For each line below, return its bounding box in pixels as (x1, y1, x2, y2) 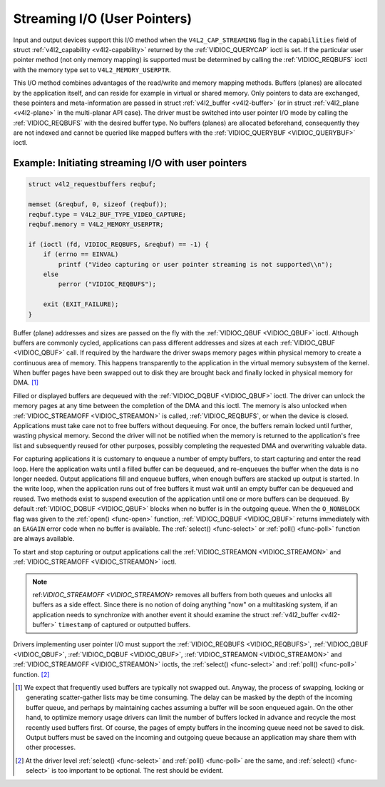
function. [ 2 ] (13, 670, 50, 679)
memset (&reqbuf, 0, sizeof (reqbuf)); (28, 200, 168, 208)
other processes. (26, 743, 76, 752)
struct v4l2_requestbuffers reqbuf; (28, 181, 157, 188)
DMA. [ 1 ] (13, 378, 39, 387)
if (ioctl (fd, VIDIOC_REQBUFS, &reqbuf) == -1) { (28, 240, 210, 248)
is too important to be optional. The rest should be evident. (51, 766, 224, 775)
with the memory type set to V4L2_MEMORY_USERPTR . (13, 65, 171, 74)
